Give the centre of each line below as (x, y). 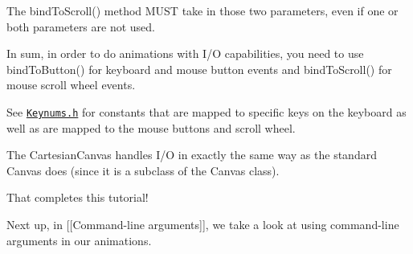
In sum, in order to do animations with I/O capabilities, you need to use (185, 53)
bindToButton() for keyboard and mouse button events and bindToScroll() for (199, 69)
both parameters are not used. (81, 26)
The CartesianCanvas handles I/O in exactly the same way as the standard (192, 155)
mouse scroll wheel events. (71, 85)
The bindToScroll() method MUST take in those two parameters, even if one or (202, 10)
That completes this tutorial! (78, 197)
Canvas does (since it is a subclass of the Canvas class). (143, 170)
